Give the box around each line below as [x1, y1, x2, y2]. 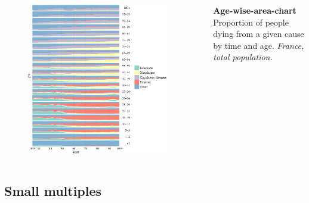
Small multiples [4, 181, 102, 199]
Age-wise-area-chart [213, 4, 296, 16]
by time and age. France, [213, 39, 304, 51]
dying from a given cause [213, 27, 304, 40]
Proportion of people [213, 15, 289, 28]
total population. [213, 51, 273, 63]
